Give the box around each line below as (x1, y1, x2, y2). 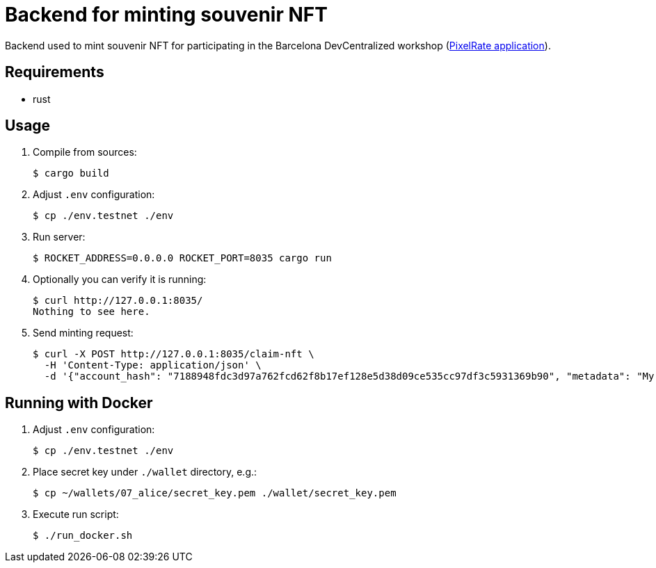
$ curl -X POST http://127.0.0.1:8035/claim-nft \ (33, 348, 314, 360)
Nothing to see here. (33, 306, 150, 318)
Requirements (5, 63, 104, 81)
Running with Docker (5, 393, 153, 412)
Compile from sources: (33, 146, 137, 159)
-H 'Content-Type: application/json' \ (44, 359, 262, 371)
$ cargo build (33, 168, 109, 179)
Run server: (33, 231, 86, 243)
